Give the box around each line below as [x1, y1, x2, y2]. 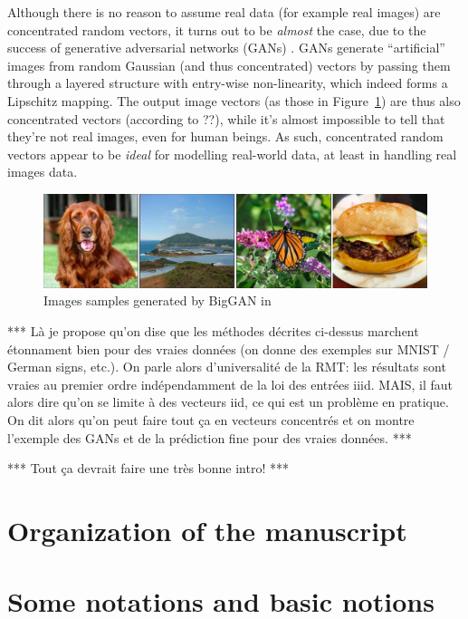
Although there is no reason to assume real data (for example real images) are [7, 3, 441, 21]
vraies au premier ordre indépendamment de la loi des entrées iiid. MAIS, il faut [7, 374, 454, 393]
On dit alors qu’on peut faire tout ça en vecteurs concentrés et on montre [7, 411, 415, 430]
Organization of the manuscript [7, 511, 407, 548]
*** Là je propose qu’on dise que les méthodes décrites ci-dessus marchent [7, 322, 419, 341]
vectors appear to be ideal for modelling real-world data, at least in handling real [7, 144, 457, 163]
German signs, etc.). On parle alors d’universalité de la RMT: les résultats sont [7, 357, 446, 376]
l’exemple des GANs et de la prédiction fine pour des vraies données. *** [7, 428, 412, 447]
